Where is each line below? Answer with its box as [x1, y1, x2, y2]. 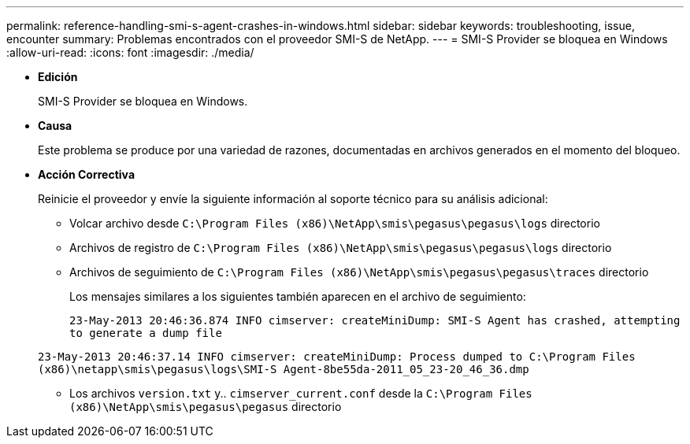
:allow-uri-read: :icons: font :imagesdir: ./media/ [6, 46, 254, 59]
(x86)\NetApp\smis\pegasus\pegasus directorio [69, 400, 342, 413]
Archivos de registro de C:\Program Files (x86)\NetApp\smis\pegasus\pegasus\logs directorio [69, 241, 612, 254]
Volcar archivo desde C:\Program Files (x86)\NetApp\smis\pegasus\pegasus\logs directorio [69, 216, 600, 230]
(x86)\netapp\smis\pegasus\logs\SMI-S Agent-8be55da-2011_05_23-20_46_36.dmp [38, 363, 529, 376]
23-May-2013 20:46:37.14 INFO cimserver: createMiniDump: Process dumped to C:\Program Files [38, 350, 636, 363]
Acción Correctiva [38, 168, 135, 181]
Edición [38, 70, 78, 83]
